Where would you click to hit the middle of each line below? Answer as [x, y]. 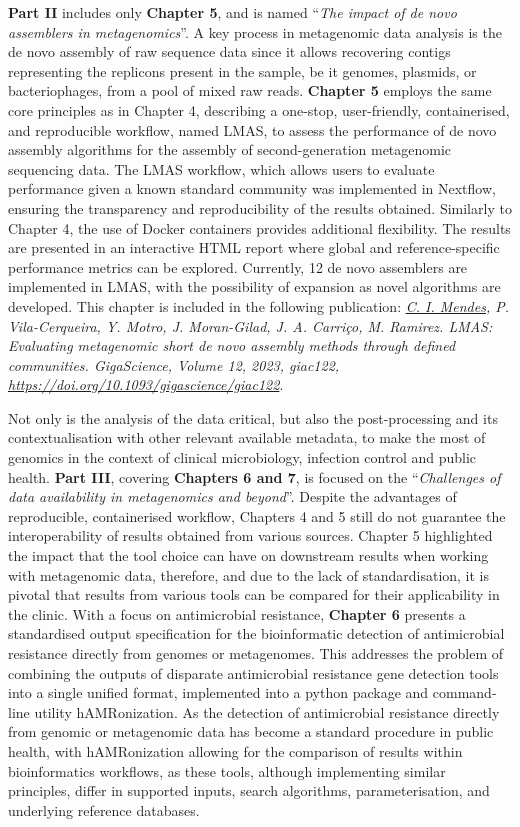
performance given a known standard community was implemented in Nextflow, [252, 188]
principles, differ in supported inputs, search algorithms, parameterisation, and [249, 790]
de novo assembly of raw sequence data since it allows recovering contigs [229, 51]
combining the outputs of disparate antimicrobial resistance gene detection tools [253, 672]
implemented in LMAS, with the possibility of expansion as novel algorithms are [254, 286]
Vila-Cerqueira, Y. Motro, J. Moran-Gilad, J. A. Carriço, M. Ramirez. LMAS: [250, 325]
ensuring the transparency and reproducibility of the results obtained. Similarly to [260, 207]
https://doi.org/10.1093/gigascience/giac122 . [146, 384]
